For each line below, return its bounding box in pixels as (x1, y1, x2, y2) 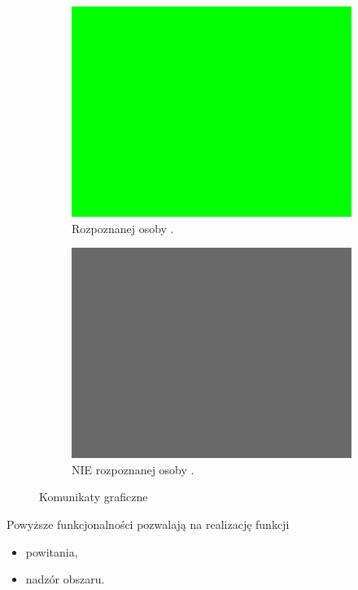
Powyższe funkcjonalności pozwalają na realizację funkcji (7, 515, 290, 532)
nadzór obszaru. (25, 570, 105, 588)
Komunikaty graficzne (39, 488, 148, 505)
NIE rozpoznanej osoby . (72, 460, 194, 478)
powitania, (25, 543, 78, 560)
